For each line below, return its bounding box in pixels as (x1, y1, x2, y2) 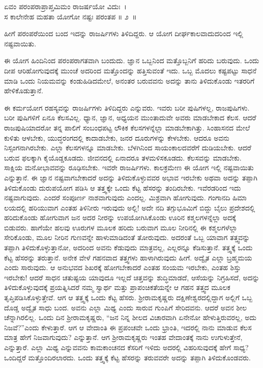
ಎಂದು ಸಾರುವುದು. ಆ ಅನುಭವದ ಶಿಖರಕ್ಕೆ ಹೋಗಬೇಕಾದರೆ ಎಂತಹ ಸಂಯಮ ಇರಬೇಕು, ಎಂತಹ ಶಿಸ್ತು (4, 262, 241, 273)
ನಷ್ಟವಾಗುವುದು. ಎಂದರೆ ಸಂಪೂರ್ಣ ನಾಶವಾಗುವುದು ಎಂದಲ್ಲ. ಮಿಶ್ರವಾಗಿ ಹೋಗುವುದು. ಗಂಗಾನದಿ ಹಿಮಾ (4, 192, 247, 203)
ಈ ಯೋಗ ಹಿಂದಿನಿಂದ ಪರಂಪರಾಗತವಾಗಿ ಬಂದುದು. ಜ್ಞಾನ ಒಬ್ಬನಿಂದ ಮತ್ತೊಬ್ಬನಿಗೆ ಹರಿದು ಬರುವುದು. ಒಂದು (4, 55, 259, 66)
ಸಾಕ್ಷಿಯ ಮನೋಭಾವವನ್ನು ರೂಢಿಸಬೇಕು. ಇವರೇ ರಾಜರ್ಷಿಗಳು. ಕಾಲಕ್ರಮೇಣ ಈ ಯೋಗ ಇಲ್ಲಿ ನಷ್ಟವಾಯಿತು (4, 162, 254, 173)
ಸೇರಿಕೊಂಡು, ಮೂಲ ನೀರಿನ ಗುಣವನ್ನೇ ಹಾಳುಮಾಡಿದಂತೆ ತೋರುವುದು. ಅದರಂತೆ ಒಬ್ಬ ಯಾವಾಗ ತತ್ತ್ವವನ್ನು (4, 232, 250, 243)
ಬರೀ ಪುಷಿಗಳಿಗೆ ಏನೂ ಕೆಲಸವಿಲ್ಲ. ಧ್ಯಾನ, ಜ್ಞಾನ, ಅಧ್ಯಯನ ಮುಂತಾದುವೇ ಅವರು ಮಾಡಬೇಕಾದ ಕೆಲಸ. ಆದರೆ (4, 112, 256, 123)
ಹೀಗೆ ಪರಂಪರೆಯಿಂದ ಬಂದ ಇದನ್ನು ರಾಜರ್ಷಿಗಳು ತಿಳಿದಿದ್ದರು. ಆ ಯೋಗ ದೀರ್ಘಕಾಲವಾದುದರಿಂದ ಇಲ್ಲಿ (4, 28, 243, 39)
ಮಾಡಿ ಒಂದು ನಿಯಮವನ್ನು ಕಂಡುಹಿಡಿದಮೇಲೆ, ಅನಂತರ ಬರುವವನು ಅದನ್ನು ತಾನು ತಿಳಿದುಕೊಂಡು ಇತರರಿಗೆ (4, 75, 255, 86)
